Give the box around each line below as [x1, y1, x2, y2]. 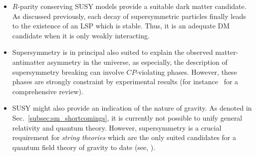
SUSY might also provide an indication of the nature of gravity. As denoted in [12, 103, 252, 113]
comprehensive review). [12, 86, 83, 96]
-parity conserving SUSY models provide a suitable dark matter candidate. [17, 1, 247, 11]
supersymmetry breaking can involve [12, 66, 124, 77]
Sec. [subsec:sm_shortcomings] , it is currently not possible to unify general [12, 112, 243, 123]
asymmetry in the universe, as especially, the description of [47, 56, 228, 67]
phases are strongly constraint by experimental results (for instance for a [12, 76, 239, 87]
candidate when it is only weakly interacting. [12, 30, 150, 40]
